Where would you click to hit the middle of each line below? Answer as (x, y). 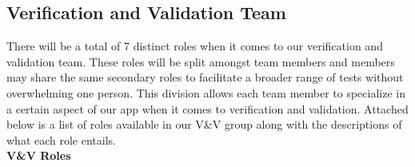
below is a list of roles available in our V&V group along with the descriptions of (204, 124)
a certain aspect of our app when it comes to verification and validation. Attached (207, 108)
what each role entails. (61, 139)
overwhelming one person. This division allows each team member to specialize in (206, 92)
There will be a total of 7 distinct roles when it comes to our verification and (195, 46)
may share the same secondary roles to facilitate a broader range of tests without (205, 77)
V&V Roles (39, 155)
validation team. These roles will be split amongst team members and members (201, 61)
